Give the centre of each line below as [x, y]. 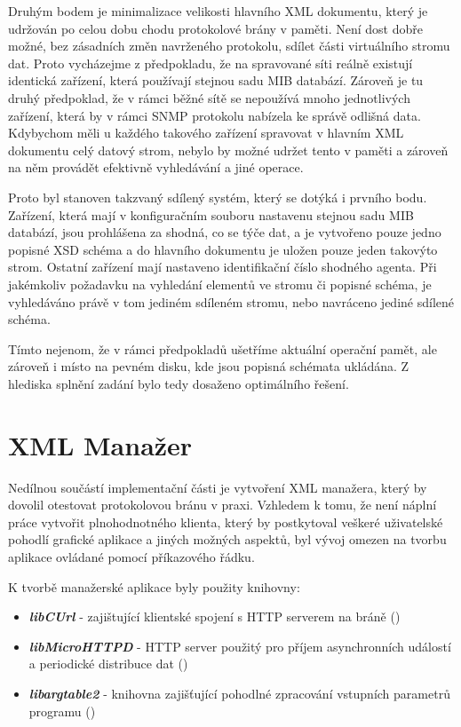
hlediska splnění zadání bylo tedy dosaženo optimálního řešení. [179, 383]
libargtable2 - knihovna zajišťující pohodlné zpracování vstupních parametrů [239, 693]
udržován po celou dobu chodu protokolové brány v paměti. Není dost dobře [215, 28]
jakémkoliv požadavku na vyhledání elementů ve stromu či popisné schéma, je [220, 284]
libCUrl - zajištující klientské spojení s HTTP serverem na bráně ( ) [215, 616]
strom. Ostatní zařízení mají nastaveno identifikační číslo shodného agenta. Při [223, 267]
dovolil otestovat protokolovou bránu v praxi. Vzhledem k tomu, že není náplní [223, 505]
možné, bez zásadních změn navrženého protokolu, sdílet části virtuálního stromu [229, 46]
